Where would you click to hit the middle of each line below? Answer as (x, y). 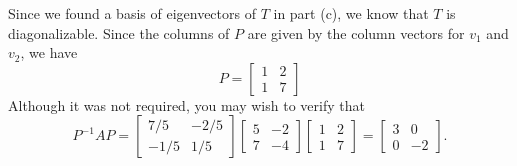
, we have (49, 52)
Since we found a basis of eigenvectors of (132, 13)
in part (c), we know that (351, 13)
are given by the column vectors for (356, 32)
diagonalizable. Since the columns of (119, 32)
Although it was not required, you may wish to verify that (186, 104)
